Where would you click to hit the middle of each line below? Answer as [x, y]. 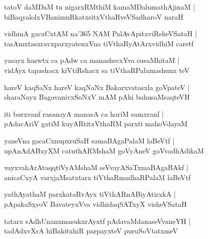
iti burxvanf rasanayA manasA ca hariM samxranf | [84, 113]
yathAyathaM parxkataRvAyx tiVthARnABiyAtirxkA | [90, 194]
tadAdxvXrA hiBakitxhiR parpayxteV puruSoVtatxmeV [91, 231]
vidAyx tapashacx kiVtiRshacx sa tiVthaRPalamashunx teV [97, 70]
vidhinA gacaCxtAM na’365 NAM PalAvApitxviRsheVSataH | [100, 33]
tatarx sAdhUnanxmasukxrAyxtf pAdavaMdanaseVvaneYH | [97, 221]
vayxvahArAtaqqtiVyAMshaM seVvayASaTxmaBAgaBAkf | [96, 167]
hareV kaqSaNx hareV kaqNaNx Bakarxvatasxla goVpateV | [97, 87]
